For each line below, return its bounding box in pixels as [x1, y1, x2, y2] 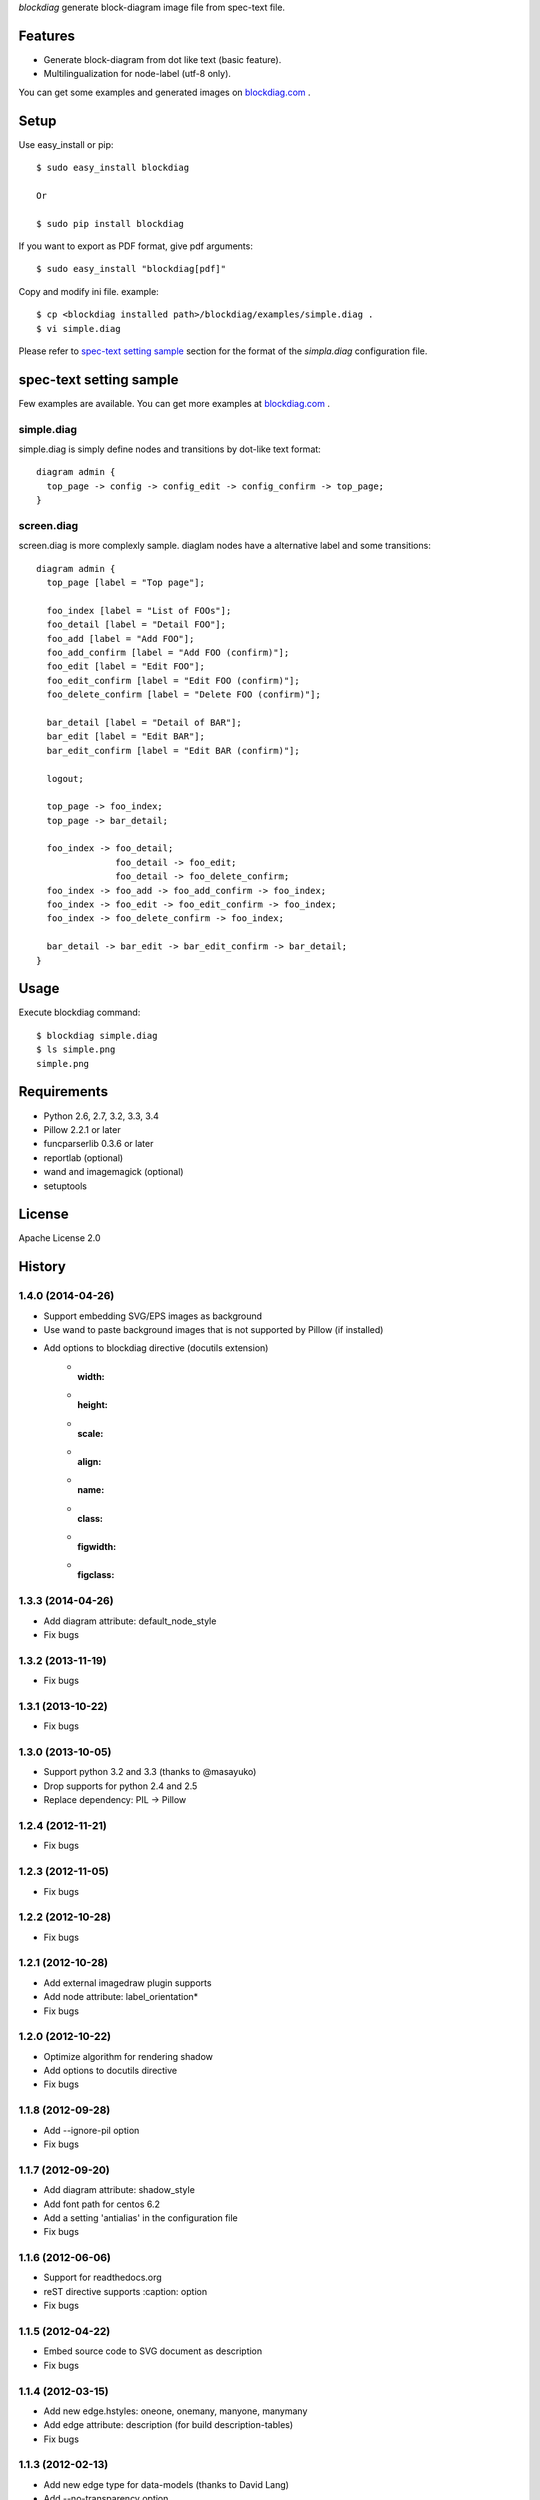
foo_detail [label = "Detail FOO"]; [46, 619, 227, 630]
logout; [46, 773, 84, 784]
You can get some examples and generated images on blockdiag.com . [18, 86, 311, 98]
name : [77, 1484, 105, 1496]
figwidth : [77, 1541, 117, 1553]
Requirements [18, 1083, 109, 1100]
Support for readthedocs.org [43, 2271, 162, 2284]
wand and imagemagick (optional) [43, 1166, 184, 1178]
